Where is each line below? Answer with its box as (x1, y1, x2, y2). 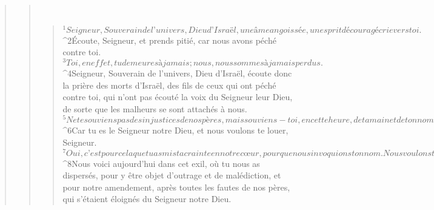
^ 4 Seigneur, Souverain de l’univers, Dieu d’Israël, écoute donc (62, 66, 292, 79)
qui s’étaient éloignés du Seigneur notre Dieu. (62, 192, 232, 205)
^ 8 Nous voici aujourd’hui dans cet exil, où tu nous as (62, 157, 260, 169)
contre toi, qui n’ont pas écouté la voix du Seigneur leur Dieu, (62, 90, 293, 103)
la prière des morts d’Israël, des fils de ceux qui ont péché (62, 78, 276, 91)
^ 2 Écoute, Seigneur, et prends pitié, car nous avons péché (62, 33, 276, 46)
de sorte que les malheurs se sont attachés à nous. (62, 102, 247, 115)
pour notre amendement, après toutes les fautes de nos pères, (62, 180, 290, 193)
